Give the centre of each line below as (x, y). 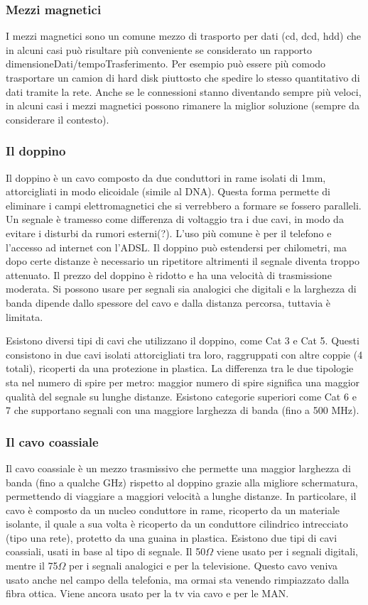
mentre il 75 (32, 566)
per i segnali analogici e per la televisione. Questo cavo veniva (203, 566)
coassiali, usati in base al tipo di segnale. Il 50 (106, 551)
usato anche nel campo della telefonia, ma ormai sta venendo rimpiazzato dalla (178, 579)
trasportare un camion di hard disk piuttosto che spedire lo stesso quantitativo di (183, 77)
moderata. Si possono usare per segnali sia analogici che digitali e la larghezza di (181, 289)
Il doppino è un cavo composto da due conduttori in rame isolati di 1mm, (166, 177)
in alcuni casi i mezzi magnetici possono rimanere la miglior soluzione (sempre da (183, 105)
